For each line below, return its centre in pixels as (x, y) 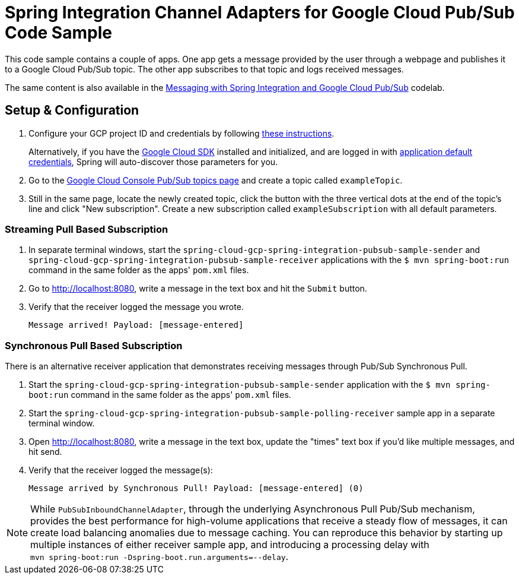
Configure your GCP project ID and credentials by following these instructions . (182, 133)
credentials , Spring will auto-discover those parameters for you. (153, 162)
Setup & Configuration (72, 110)
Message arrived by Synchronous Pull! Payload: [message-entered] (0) (196, 488)
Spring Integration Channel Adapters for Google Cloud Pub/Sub (260, 12)
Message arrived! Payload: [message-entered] (136, 325)
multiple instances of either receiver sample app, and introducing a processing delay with (230, 545)
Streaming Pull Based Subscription (87, 229)
